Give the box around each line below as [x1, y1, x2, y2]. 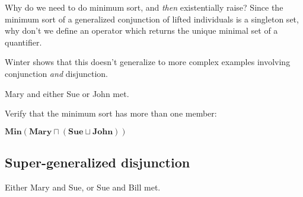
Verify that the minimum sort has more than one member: [5, 107, 217, 120]
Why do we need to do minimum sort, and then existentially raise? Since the [5, 1, 283, 13]
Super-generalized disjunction [5, 153, 190, 172]
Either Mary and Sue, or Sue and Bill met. [5, 180, 161, 193]
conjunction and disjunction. [5, 67, 108, 79]
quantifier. [5, 35, 42, 48]
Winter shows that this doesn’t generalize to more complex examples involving [5, 56, 291, 68]
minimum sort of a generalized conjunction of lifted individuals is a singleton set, [5, 12, 299, 25]
